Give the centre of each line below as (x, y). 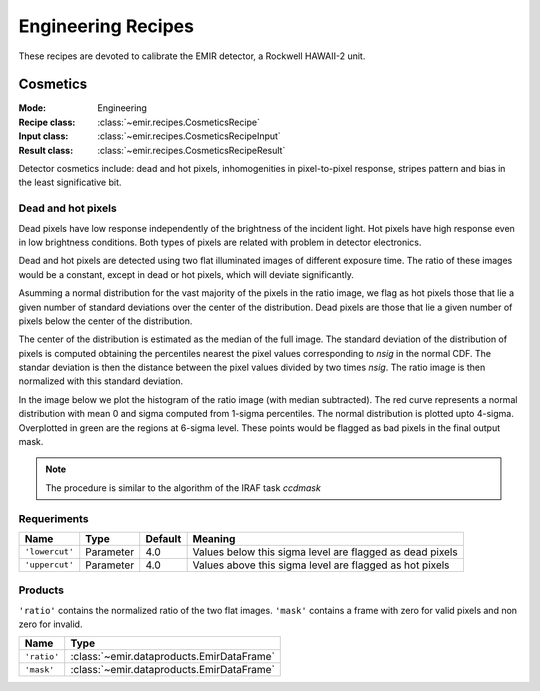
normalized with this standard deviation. (101, 381)
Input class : (43, 136)
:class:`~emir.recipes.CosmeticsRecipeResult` (191, 150)
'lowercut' (49, 551)
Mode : (32, 108)
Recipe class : (47, 122)
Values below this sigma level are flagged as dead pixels (325, 552)
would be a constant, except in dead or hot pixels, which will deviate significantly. (186, 274)
